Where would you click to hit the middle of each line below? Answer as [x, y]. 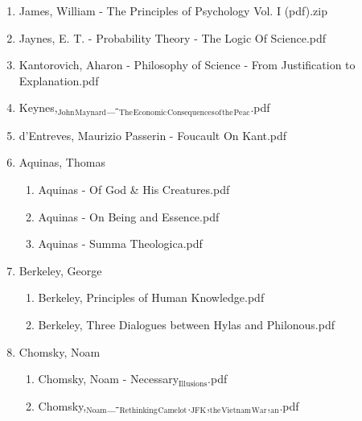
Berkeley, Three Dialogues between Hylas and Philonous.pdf [187, 324]
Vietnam [236, 411]
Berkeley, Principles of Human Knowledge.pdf [151, 297]
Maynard [91, 112]
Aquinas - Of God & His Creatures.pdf [134, 190]
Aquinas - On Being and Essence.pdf [129, 216]
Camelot [173, 411]
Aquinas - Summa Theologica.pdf [120, 244]
